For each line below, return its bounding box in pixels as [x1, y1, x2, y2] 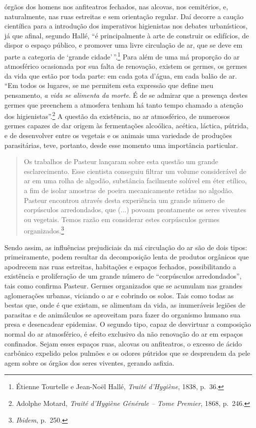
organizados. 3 [24, 224, 64, 236]
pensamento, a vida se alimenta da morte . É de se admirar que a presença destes [4, 90, 248, 100]
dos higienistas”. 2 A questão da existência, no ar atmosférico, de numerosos [4, 110, 230, 121]
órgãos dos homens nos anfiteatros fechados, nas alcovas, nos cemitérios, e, [4, 1, 228, 11]
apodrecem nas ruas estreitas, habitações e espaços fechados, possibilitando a [4, 261, 236, 271]
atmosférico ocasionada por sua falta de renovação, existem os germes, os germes [4, 61, 247, 71]
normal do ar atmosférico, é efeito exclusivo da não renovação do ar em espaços [4, 328, 243, 339]
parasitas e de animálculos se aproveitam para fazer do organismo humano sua [4, 309, 241, 319]
